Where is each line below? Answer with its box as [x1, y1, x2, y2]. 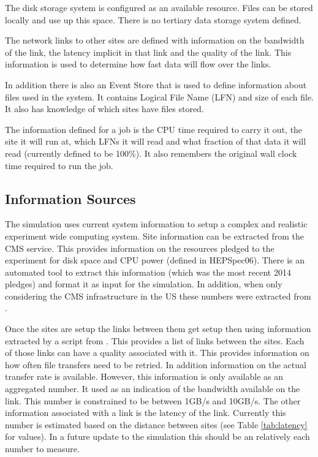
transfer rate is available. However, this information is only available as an [5, 370, 284, 383]
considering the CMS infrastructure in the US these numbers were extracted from [5, 289, 311, 302]
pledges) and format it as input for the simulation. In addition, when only [5, 278, 282, 290]
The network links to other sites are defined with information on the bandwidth [5, 34, 305, 47]
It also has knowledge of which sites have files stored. [5, 102, 204, 115]
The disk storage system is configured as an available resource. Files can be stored [5, 1, 313, 13]
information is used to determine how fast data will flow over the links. [5, 58, 271, 70]
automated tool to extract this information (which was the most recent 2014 [5, 265, 291, 278]
